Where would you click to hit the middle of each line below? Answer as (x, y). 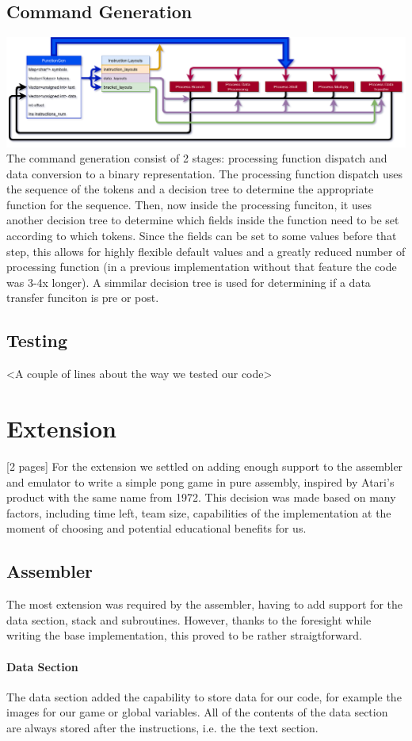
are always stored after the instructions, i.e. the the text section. (162, 727)
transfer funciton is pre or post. (83, 298)
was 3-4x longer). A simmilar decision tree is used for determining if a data (189, 282)
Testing (37, 340)
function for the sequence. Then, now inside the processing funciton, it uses (189, 204)
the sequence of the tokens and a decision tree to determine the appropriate (190, 189)
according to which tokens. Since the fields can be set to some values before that (202, 236)
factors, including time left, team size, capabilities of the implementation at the (199, 512)
